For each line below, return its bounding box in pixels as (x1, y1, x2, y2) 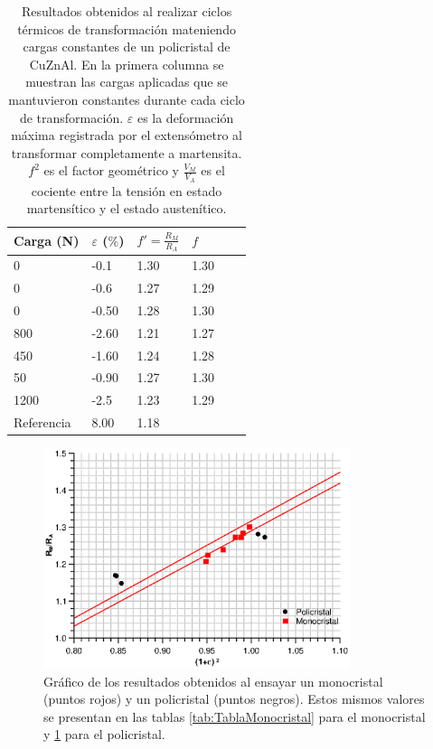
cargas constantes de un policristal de (23, 37, 231, 56)
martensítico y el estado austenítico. (26, 199, 227, 218)
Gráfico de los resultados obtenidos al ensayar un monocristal (43, 671, 383, 690)
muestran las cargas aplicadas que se (25, 72, 228, 91)
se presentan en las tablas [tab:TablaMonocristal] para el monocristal (43, 707, 426, 726)
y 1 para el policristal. (43, 725, 165, 744)
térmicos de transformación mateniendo (17, 19, 236, 38)
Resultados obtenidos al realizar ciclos (21, 2, 232, 20)
